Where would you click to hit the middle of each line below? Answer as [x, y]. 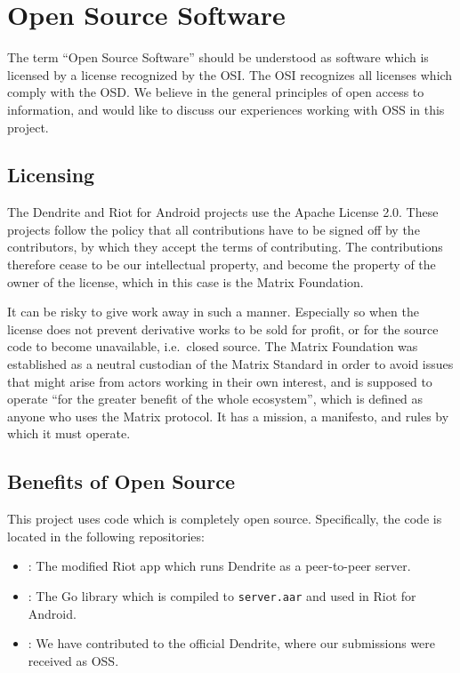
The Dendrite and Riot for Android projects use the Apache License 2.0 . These [223, 212]
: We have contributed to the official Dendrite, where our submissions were [232, 643]
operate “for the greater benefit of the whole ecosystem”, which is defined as [215, 399]
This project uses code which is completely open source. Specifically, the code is [225, 519]
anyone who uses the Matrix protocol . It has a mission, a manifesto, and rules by [228, 416]
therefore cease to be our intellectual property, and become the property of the [222, 264]
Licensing [51, 175]
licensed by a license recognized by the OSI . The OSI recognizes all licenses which [230, 74]
